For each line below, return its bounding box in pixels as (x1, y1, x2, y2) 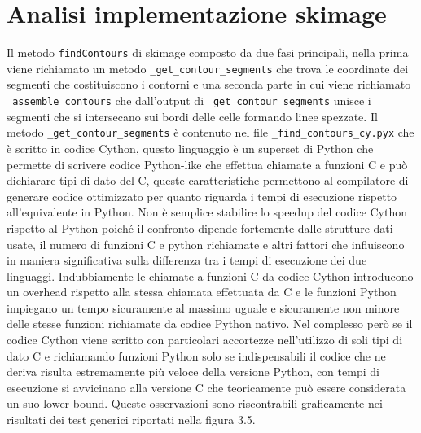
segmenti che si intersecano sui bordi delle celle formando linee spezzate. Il (7, 107, 378, 125)
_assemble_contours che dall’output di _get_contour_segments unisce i (7, 92, 371, 109)
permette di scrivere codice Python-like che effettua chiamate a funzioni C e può (7, 155, 408, 173)
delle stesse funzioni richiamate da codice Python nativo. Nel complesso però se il (7, 315, 413, 332)
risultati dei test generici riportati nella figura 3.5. (7, 411, 256, 428)
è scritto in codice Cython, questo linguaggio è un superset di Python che (7, 139, 374, 156)
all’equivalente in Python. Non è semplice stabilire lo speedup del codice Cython (7, 203, 408, 221)
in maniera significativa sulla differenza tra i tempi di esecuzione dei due (7, 251, 367, 269)
